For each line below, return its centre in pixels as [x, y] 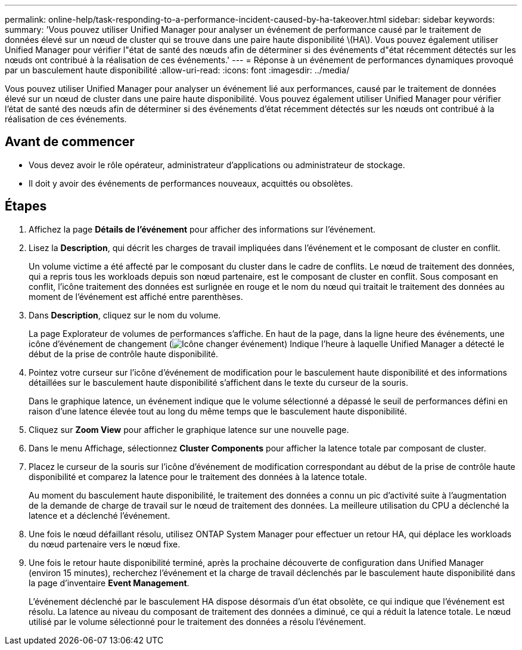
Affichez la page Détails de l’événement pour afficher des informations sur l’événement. [202, 229]
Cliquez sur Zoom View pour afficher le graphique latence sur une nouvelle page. [189, 429]
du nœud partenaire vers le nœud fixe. [105, 544]
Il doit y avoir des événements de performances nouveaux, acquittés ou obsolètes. [191, 183]
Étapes [26, 206]
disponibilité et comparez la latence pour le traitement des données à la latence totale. [198, 476]
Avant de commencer [70, 142]
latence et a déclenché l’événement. [100, 515]
